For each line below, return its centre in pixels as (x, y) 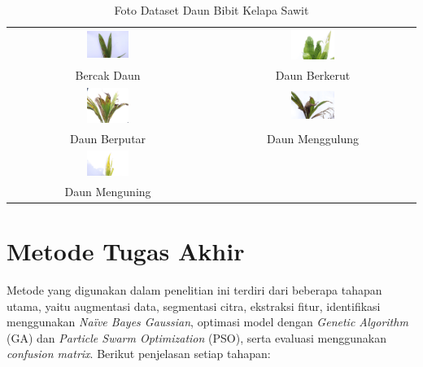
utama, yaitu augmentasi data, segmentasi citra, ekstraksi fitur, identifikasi (194, 306)
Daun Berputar (108, 138)
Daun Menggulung (313, 138)
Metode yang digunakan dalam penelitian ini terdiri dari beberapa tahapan (194, 290)
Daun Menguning (108, 191)
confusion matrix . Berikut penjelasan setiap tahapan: (139, 354)
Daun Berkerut (313, 74)
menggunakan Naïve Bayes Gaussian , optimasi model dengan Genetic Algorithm (207, 322)
